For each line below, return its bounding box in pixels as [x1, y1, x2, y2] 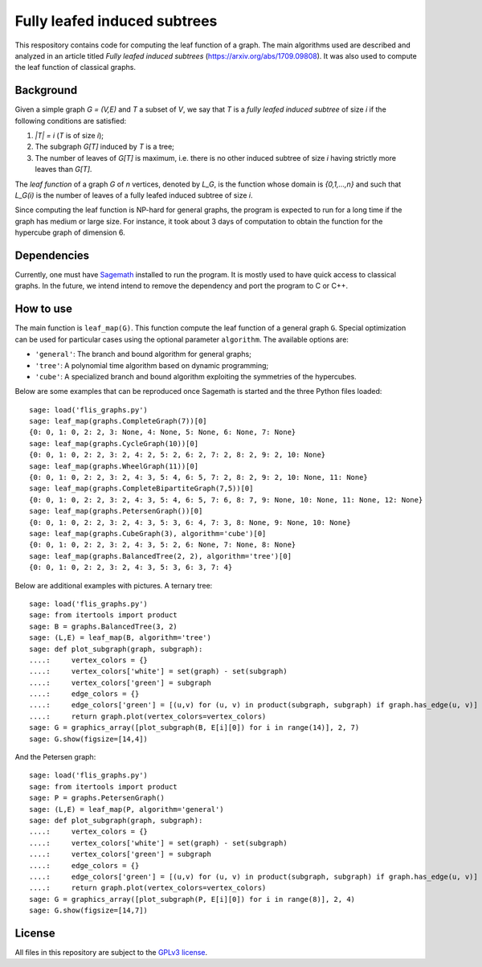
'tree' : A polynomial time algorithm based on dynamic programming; [35, 360, 269, 370]
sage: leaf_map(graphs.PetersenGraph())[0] [29, 506, 203, 516]
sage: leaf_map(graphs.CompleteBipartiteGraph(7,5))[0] [29, 484, 254, 494]
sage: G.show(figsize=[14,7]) [29, 906, 149, 916]
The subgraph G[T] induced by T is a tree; [35, 141, 174, 152]
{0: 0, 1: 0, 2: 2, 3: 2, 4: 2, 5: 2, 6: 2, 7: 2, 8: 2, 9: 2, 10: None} [29, 450, 326, 460]
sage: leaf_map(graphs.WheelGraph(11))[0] [29, 461, 199, 470]
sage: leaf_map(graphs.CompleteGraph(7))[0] [29, 416, 208, 426]
